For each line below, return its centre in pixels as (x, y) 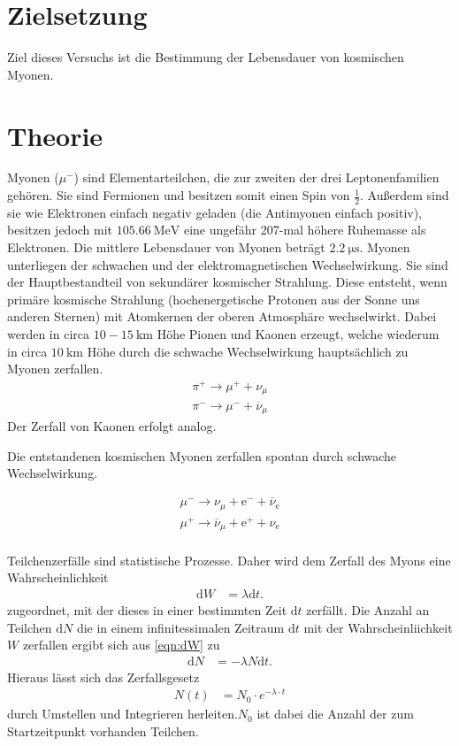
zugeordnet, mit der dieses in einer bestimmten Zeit (147, 609)
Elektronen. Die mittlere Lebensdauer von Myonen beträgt (166, 247)
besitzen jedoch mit (60, 230)
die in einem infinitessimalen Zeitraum (180, 627)
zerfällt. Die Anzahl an (368, 609)
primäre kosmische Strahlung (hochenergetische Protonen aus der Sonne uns (214, 299)
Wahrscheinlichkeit (58, 577)
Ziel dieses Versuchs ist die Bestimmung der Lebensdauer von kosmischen (206, 57)
